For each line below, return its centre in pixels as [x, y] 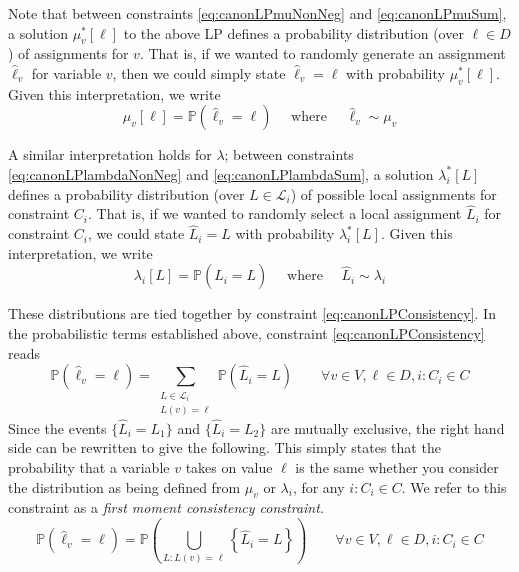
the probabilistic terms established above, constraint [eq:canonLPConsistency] [246, 332]
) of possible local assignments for [393, 193]
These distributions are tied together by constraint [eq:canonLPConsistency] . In [252, 313]
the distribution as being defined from [124, 486]
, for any [318, 486]
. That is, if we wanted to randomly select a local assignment [275, 213]
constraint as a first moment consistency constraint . [166, 507]
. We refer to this [454, 486]
